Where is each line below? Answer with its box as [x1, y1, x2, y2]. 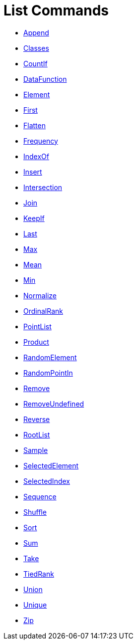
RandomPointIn [23, 368, 73, 377]
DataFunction [23, 74, 67, 83]
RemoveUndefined [23, 399, 84, 408]
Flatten [23, 121, 46, 130]
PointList [23, 322, 52, 331]
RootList [23, 430, 50, 439]
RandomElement [23, 353, 77, 362]
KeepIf [23, 214, 45, 222]
